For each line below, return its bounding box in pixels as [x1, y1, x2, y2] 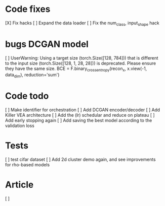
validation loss [5, 123, 35, 129]
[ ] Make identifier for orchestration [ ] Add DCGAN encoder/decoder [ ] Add [5, 107, 161, 113]
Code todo [5, 90, 49, 102]
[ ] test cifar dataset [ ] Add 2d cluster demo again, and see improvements [5, 156, 156, 162]
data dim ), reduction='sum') [5, 72, 60, 79]
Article [5, 179, 34, 191]
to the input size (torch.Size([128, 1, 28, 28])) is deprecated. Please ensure [5, 60, 156, 66]
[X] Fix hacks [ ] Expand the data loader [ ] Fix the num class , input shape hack [5, 20, 160, 27]
